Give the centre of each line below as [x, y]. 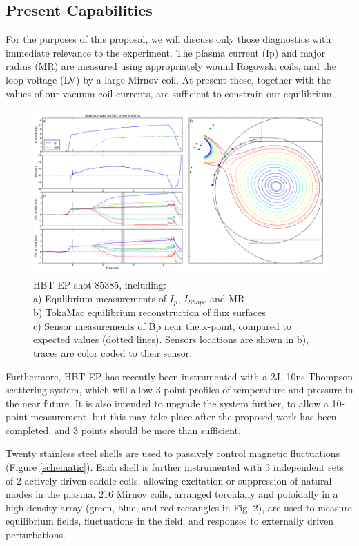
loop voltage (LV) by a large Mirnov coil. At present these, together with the [168, 79]
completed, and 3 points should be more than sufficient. [123, 430]
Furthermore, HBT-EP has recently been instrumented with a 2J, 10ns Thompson [179, 376]
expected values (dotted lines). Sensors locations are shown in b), [171, 339]
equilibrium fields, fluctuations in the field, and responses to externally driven [170, 521]
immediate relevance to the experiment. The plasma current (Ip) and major [166, 52]
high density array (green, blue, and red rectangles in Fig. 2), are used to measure [179, 507]
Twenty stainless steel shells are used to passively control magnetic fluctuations [173, 453]
